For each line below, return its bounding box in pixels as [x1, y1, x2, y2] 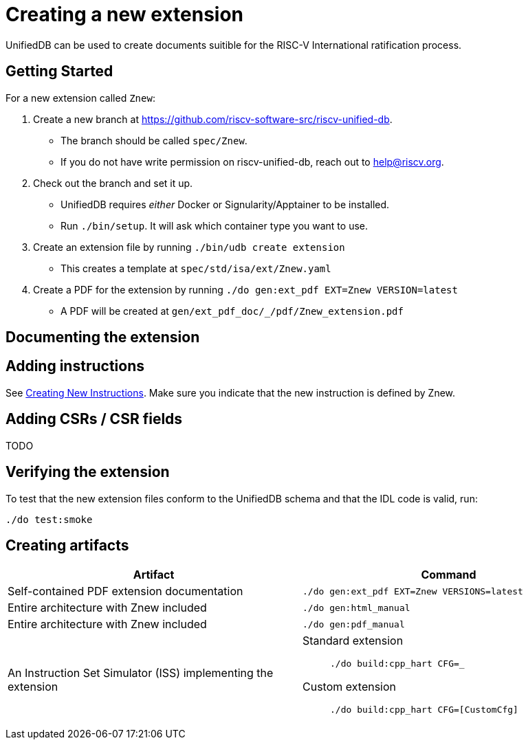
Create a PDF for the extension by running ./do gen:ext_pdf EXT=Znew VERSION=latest [33, 283, 458, 296]
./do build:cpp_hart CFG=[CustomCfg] [330, 704, 518, 715]
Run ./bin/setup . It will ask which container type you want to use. [60, 219, 368, 232]
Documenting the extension [5, 329, 200, 346]
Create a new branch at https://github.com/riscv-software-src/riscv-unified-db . [33, 113, 393, 125]
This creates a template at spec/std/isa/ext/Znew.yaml [60, 262, 331, 274]
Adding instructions [5, 357, 144, 375]
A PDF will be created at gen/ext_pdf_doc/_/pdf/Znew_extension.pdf [60, 304, 404, 317]
